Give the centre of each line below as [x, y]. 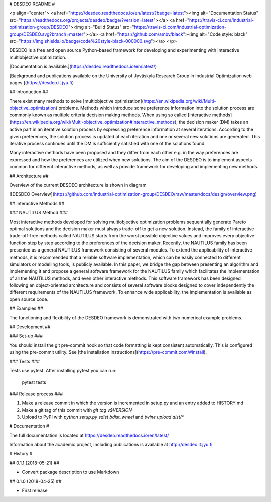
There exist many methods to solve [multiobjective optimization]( [77, 101]
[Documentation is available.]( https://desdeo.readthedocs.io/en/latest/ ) [83, 67]
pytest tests [34, 382]
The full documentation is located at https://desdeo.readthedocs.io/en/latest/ [89, 435]
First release [35, 491]
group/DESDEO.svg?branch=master [46, 34]
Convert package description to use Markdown [71, 472]
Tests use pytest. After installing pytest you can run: [63, 370]
